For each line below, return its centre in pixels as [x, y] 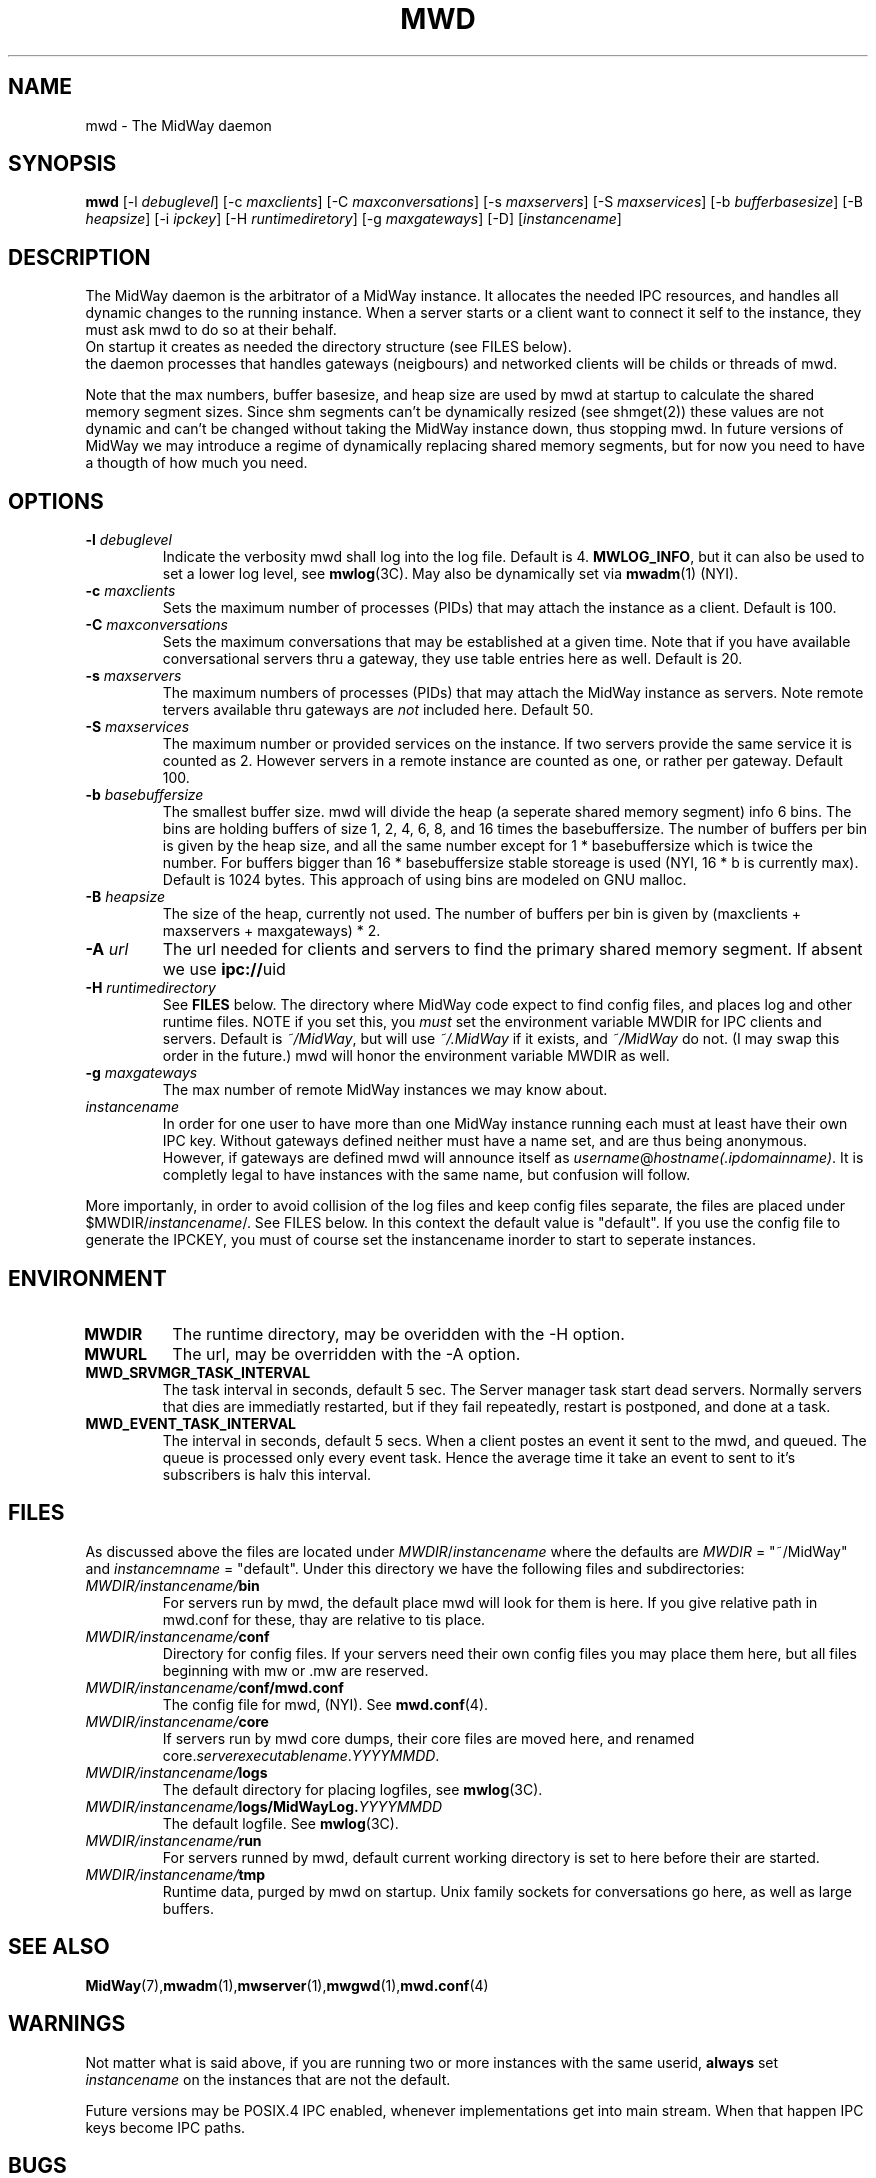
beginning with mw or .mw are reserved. [295, 1670]
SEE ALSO [59, 1947]
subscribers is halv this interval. [267, 1474]
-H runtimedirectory [150, 988]
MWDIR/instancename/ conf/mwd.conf [214, 1687]
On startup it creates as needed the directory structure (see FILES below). [328, 347]
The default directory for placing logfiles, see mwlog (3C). [352, 1789]
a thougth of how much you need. [196, 463]
